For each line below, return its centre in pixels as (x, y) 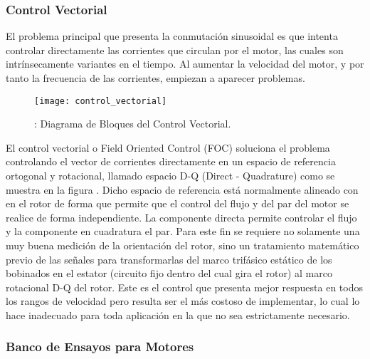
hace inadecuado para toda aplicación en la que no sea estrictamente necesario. (178, 314)
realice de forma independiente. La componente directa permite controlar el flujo (181, 217)
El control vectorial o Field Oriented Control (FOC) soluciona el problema (168, 147)
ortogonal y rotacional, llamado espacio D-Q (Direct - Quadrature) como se (170, 176)
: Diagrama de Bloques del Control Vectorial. (133, 124)
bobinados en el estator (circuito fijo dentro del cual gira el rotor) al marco (169, 273)
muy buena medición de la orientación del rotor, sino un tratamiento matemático (183, 245)
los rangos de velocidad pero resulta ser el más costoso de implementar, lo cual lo (183, 301)
